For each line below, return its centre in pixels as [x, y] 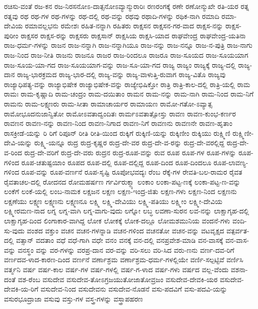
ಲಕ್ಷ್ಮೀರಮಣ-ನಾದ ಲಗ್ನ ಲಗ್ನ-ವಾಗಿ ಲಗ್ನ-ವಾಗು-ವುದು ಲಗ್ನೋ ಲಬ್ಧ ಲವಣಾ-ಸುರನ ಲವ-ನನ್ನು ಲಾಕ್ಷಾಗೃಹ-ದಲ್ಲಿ [127, 211]
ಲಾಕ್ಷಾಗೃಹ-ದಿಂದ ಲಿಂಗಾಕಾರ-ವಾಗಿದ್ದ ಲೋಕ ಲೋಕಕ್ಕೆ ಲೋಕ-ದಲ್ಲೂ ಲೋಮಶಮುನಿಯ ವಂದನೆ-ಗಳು [117, 221]
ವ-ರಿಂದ [13, 152]
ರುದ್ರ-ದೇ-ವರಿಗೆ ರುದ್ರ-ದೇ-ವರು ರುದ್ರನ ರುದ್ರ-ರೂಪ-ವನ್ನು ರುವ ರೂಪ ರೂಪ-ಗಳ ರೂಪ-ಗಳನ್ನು [130, 152]
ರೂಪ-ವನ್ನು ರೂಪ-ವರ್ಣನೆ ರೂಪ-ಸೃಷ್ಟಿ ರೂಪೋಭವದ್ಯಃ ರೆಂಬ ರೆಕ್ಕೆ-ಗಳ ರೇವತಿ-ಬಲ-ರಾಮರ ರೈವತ [132, 172]
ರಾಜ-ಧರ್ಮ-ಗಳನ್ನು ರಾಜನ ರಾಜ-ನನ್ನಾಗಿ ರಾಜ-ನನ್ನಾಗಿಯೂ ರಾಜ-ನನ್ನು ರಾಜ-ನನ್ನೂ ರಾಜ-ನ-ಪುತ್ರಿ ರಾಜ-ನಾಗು [128, 45]
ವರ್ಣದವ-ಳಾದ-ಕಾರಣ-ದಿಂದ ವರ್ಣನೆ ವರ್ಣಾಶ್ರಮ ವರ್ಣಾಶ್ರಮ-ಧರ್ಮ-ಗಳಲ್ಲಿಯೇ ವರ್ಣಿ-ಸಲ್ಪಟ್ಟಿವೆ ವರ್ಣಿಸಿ [124, 259]
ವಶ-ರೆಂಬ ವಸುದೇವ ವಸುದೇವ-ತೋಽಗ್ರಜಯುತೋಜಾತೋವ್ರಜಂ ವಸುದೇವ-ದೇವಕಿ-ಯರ [118, 279]
